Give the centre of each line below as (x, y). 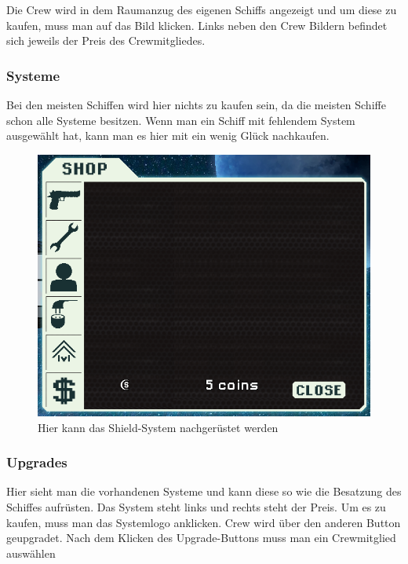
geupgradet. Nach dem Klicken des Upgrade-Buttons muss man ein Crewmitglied (201, 538)
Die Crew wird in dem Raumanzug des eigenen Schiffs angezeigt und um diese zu (202, 9)
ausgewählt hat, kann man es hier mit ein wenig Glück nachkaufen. (168, 136)
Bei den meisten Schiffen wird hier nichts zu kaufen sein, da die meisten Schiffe (196, 104)
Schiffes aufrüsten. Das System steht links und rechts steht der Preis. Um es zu (196, 506)
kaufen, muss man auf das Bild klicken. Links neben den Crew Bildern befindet (197, 25)
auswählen (31, 553)
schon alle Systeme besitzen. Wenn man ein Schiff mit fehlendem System (181, 120)
